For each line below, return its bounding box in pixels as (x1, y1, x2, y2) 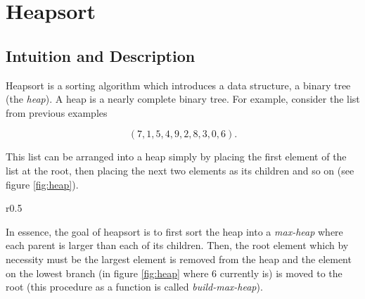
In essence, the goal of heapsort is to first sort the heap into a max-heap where (6, 224, 343, 238)
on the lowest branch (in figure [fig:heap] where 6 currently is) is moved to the (6, 265, 342, 280)
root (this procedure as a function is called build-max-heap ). (6, 279, 263, 294)
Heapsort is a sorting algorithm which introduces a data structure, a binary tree (6, 77, 351, 92)
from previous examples (6, 105, 108, 120)
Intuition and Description (6, 44, 196, 66)
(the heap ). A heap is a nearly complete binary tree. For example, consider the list (6, 91, 360, 106)
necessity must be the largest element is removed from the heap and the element (6, 251, 352, 266)
